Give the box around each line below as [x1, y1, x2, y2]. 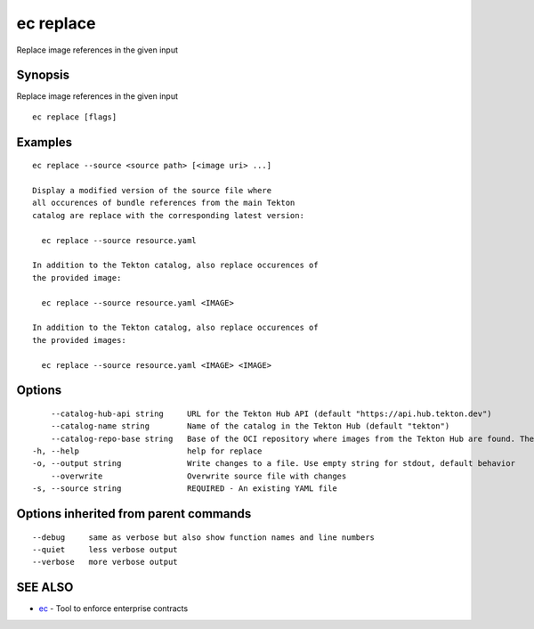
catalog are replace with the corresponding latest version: [32, 210, 304, 220]
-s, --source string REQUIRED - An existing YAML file [32, 484, 337, 494]
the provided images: [32, 335, 126, 345]
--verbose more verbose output [32, 557, 178, 568]
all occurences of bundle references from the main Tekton [32, 198, 295, 208]
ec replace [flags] [32, 111, 117, 122]
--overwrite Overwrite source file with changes [50, 470, 347, 481]
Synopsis [16, 68, 70, 83]
